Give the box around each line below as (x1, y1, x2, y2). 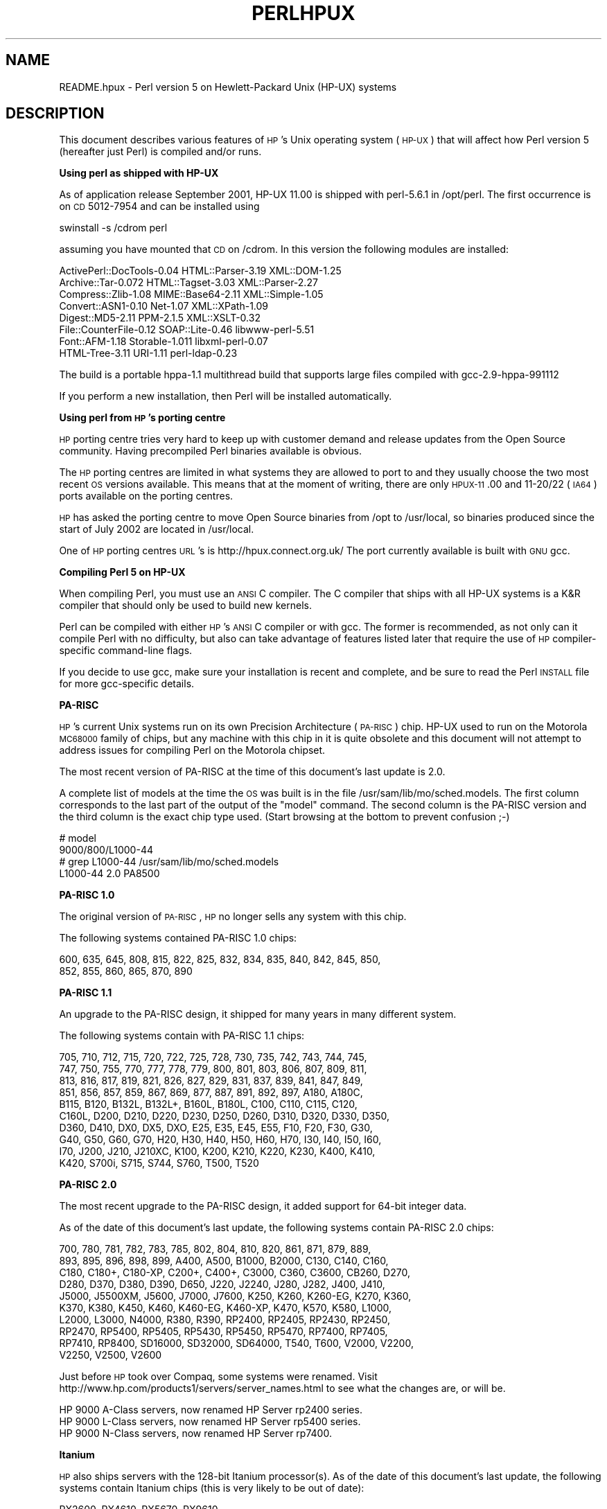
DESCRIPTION (6, 105, 105, 123)
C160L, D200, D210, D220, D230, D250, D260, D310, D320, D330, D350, (59, 1110, 389, 1122)
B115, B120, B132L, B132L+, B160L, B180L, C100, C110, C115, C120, (59, 1098, 358, 1111)
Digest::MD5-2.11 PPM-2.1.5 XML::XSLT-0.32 (59, 312, 261, 324)
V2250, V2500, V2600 (59, 1349, 162, 1361)
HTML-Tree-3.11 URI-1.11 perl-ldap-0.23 (59, 347, 238, 360)
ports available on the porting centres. (59, 490, 234, 502)
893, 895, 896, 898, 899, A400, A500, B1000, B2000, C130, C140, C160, (59, 1255, 389, 1267)
